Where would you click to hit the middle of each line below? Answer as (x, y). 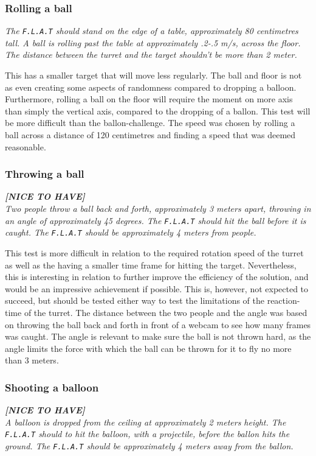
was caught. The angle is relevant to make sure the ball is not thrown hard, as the (158, 336)
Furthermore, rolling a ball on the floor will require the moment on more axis (149, 99)
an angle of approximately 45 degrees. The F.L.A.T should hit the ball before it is (156, 220)
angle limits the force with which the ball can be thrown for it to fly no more (148, 348)
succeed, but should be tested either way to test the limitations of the (135, 300)
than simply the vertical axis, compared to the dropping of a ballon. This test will (158, 110)
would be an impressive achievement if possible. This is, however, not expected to (157, 288)
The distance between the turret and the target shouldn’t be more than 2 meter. (151, 54)
